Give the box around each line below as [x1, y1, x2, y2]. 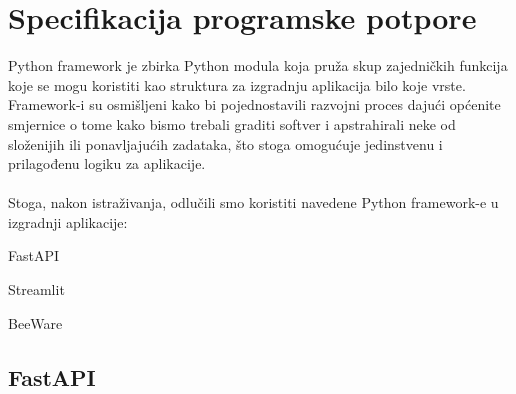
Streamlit [8, 279, 65, 300]
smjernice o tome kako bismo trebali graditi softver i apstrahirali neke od [8, 113, 456, 134]
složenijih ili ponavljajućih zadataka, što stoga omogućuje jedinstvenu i [8, 133, 443, 154]
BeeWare [8, 312, 63, 333]
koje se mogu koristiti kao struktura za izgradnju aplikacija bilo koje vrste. [8, 74, 466, 95]
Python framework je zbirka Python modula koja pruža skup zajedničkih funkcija [8, 55, 508, 76]
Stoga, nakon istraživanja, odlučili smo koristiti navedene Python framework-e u [8, 192, 499, 213]
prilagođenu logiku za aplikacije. [8, 153, 206, 174]
